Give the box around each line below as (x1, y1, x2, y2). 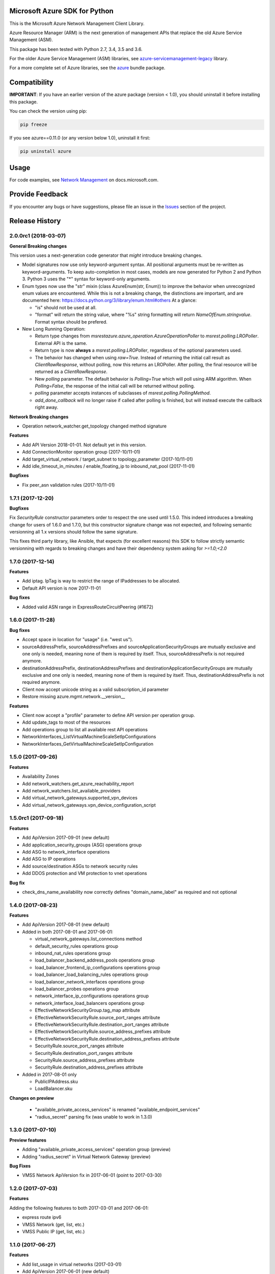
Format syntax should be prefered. (35, 319, 108, 325)
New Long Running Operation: (22, 326, 86, 332)
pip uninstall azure (20, 148, 71, 154)
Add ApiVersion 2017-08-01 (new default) (22, 921, 109, 927)
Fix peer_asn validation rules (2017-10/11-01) (22, 482, 115, 488)
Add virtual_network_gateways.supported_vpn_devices (22, 795, 137, 801)
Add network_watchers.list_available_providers (22, 787, 121, 793)
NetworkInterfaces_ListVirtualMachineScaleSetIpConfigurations (22, 734, 156, 740)
